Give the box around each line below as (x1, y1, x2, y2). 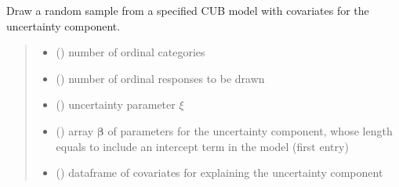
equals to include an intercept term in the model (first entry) (56, 138, 349, 154)
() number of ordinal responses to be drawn (56, 70, 265, 86)
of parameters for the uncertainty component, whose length (107, 122, 393, 138)
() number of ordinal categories (56, 44, 205, 60)
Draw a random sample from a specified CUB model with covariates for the (6, 2, 369, 18)
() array (56, 122, 94, 138)
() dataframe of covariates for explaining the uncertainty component (56, 164, 383, 181)
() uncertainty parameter (56, 96, 176, 113)
